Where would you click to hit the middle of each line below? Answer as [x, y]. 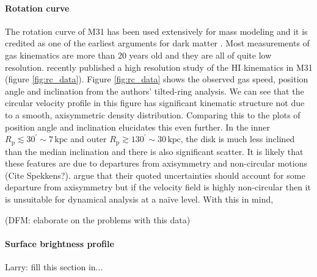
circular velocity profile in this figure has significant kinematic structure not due [155, 103]
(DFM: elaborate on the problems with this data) [98, 219]
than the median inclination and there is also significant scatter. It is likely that [154, 151]
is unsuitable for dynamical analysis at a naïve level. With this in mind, [139, 199]
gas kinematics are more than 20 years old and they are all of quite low [138, 55]
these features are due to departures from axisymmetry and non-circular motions [156, 163]
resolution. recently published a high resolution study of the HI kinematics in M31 [159, 67]
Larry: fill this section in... [54, 266]
